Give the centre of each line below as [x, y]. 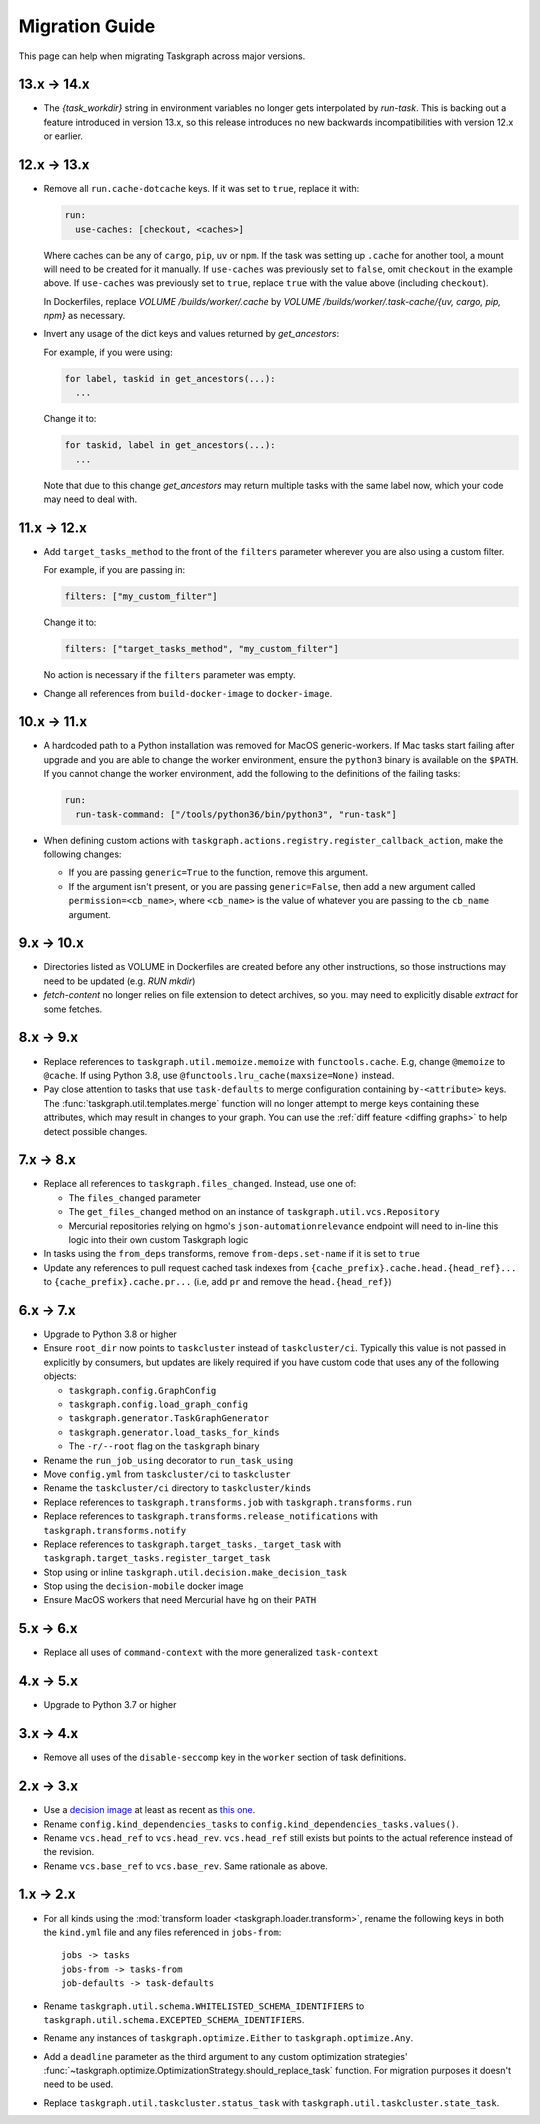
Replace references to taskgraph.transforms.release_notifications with [211, 1516]
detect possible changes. [95, 1131]
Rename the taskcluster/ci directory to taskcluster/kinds [177, 1488]
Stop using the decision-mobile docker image [143, 1586]
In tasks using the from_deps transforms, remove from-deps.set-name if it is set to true [231, 1254]
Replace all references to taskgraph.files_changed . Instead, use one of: [200, 1184]
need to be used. [78, 2084]
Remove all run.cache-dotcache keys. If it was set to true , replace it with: [201, 189]
